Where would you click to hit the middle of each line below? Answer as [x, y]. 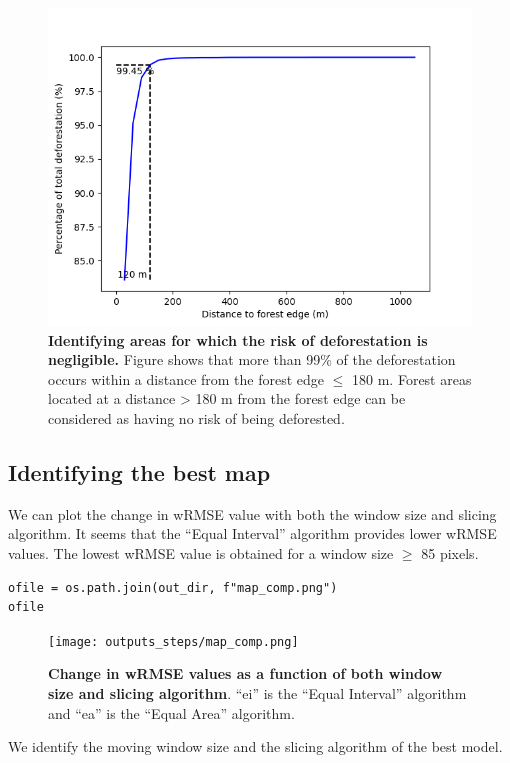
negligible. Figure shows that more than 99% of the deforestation [252, 359]
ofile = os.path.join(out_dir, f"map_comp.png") [173, 587]
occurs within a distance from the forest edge [186, 378]
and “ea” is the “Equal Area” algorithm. [171, 712]
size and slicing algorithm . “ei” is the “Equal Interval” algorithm [257, 692]
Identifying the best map [139, 471]
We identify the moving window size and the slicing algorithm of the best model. [255, 746]
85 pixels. [450, 552]
